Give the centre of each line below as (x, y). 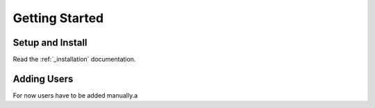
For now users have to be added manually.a (75, 95)
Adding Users (43, 79)
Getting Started (58, 18)
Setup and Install (50, 43)
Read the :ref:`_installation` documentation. (74, 60)
